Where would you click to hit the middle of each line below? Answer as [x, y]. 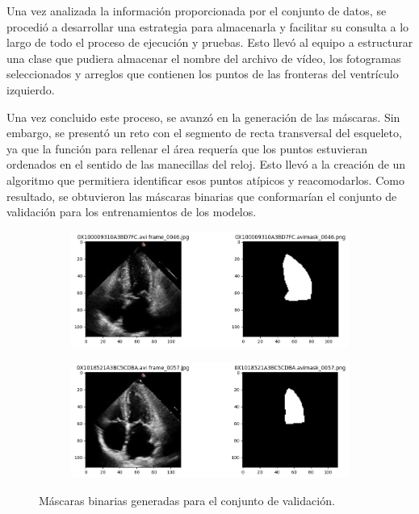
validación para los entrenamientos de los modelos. [132, 212]
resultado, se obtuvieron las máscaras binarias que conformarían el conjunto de [202, 196]
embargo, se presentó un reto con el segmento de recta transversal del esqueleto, [204, 133]
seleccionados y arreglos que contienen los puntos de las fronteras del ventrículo [203, 74]
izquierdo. [31, 89]
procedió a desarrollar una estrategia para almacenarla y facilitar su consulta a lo [208, 26]
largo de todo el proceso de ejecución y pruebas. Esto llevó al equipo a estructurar [210, 42]
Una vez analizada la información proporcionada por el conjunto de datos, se [197, 10]
